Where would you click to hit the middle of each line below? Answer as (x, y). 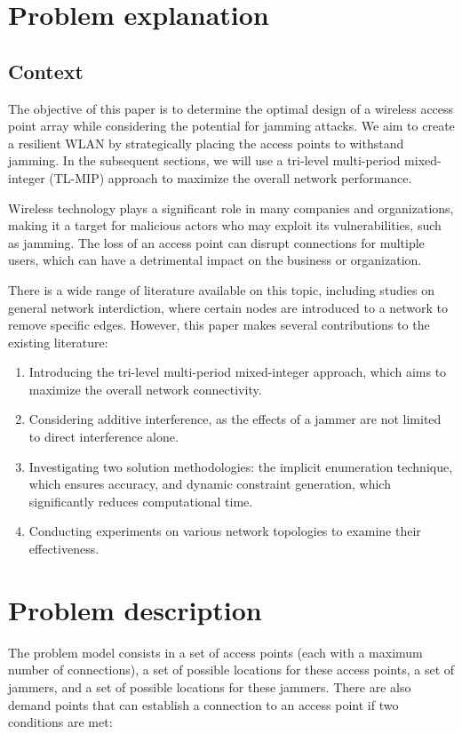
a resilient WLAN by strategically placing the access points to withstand (206, 143)
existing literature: (58, 342)
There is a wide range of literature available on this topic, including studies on (221, 289)
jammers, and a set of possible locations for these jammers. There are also (210, 686)
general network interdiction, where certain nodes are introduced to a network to (228, 307)
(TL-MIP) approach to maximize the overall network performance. (231, 177)
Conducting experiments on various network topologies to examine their (225, 531)
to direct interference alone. (104, 437)
